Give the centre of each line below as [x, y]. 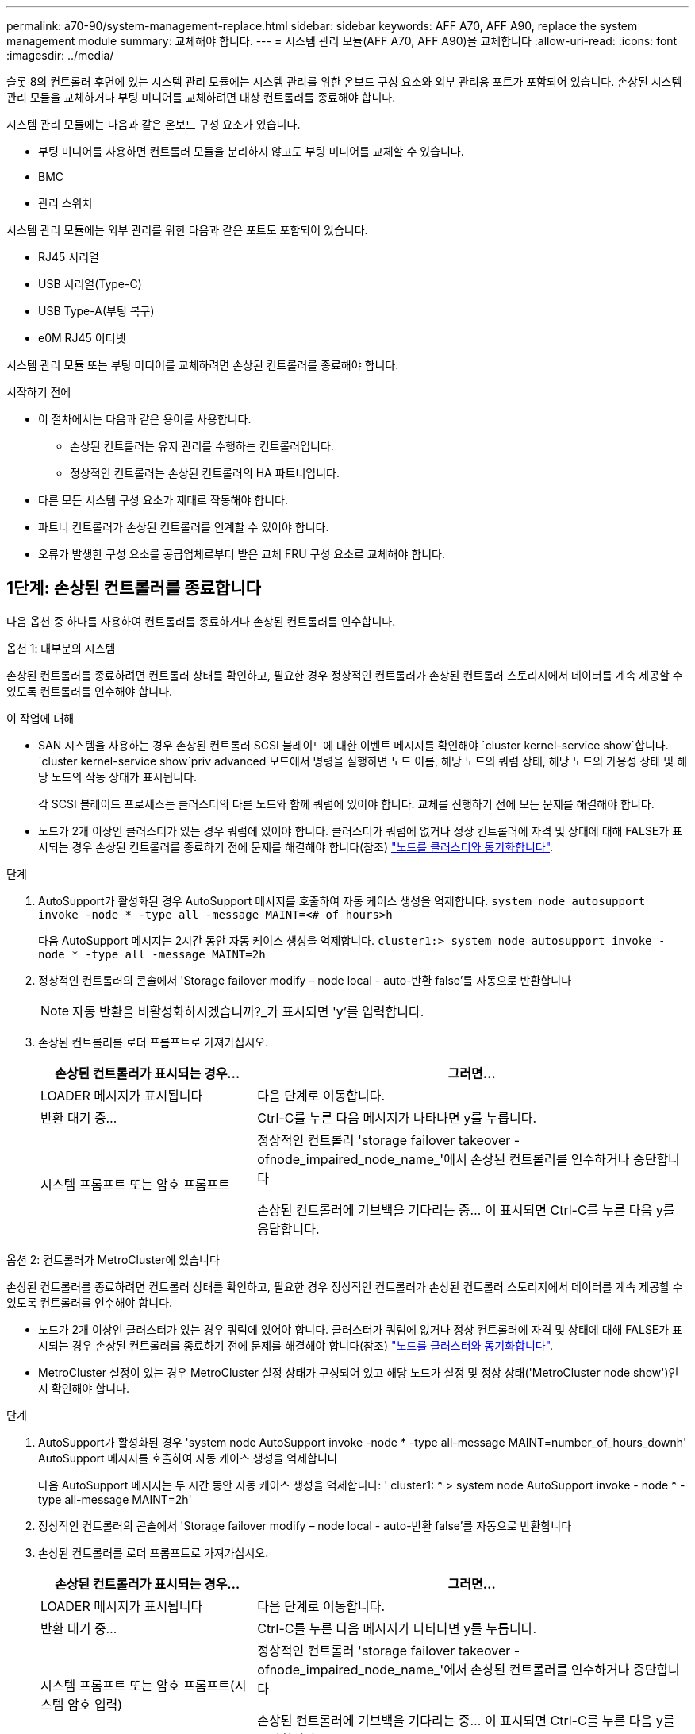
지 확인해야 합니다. [84, 1388]
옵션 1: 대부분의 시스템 [61, 648]
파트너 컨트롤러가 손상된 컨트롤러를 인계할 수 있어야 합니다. [184, 527]
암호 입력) [95, 1704]
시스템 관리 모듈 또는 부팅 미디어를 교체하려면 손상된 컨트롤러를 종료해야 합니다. [203, 365]
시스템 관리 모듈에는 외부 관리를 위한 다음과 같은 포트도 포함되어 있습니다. [187, 230]
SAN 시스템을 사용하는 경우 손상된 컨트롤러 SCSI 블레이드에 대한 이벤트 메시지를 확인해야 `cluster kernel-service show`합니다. [353, 745]
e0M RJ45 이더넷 [82, 338]
